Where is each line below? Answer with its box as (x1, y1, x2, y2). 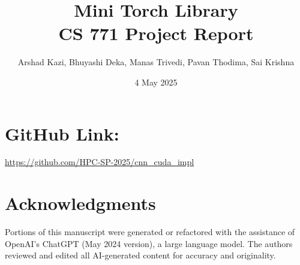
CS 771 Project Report (58, 21, 254, 45)
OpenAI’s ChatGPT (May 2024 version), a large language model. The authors (5, 237, 293, 249)
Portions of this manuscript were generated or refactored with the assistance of (5, 226, 295, 238)
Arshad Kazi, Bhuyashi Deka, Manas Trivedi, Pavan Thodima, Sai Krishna (17, 56, 295, 68)
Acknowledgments (5, 191, 156, 215)
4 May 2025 (134, 75, 178, 88)
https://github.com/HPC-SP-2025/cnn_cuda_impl (5, 156, 194, 168)
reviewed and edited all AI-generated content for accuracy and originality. (5, 249, 276, 261)
